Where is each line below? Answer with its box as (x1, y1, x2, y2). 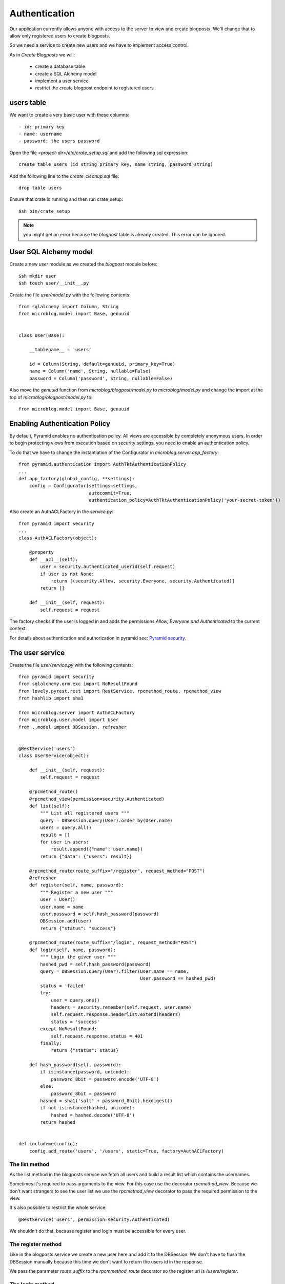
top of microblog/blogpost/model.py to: (9, 394, 93, 400)
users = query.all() (40, 825, 92, 830)
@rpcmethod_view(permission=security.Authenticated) (29, 796, 165, 802)
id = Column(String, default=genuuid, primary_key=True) (29, 361, 175, 367)
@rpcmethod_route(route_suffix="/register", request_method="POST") (29, 868, 205, 874)
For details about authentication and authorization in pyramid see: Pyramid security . (9, 635, 187, 641)
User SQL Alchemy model (9, 248, 93, 256)
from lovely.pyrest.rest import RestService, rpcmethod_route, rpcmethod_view (18, 688, 221, 694)
